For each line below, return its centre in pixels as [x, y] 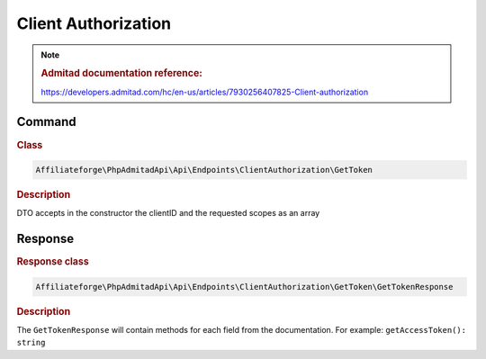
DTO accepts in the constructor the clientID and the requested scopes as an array [168, 213]
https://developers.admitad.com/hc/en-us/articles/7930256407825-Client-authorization [205, 92]
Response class [53, 262]
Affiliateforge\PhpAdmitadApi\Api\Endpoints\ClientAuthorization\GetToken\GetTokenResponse [244, 287]
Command [46, 122]
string [31, 343]
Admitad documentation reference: [121, 74]
